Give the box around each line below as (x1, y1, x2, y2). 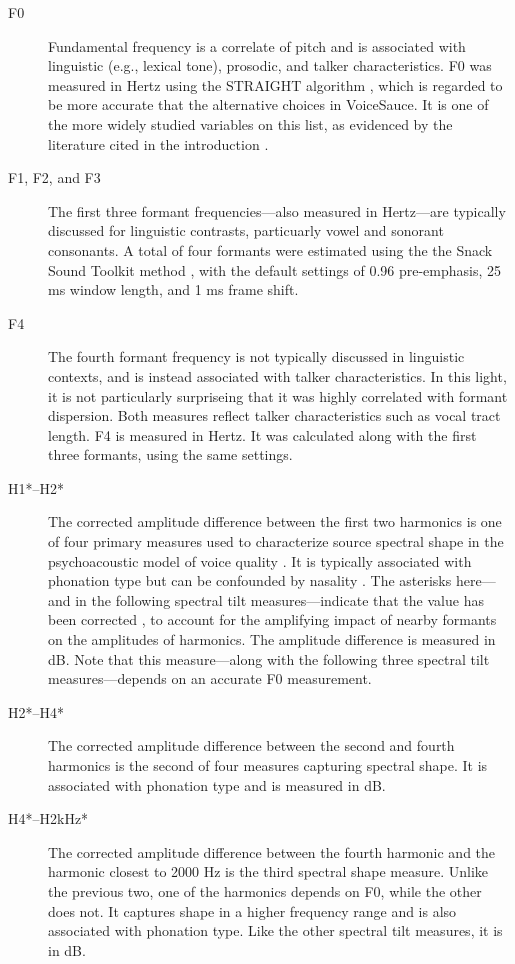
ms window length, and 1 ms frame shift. (48, 279, 299, 300)
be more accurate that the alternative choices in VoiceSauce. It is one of (48, 94, 489, 115)
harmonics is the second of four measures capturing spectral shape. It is (48, 755, 488, 775)
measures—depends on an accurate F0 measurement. (48, 668, 372, 689)
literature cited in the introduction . (48, 133, 269, 154)
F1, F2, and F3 (8, 167, 101, 188)
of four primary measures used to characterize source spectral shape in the (48, 531, 504, 552)
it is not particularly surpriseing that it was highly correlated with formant (48, 385, 508, 406)
